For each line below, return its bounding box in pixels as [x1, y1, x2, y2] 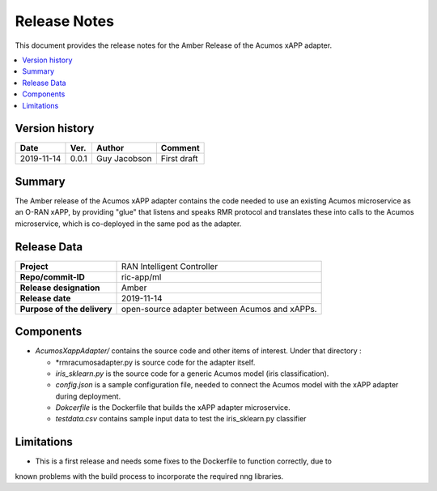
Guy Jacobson [95, 153, 152, 164]
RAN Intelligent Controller [121, 260, 218, 271]
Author [95, 143, 125, 154]
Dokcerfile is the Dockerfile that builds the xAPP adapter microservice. [55, 403, 291, 412]
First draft [160, 153, 198, 164]
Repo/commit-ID [19, 271, 85, 283]
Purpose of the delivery [19, 303, 112, 314]
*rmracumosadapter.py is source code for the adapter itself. [55, 357, 256, 367]
